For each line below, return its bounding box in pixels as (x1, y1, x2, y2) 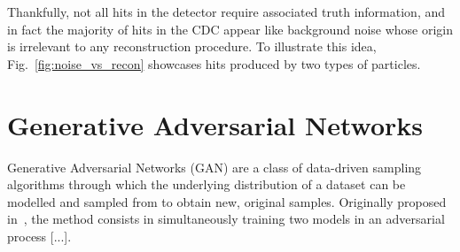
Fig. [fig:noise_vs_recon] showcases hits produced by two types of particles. (7, 54, 421, 73)
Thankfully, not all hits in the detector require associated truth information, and (7, 3, 446, 20)
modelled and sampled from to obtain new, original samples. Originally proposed (7, 192, 447, 210)
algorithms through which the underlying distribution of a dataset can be (7, 175, 406, 194)
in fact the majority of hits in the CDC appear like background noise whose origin (7, 19, 454, 38)
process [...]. (7, 226, 72, 245)
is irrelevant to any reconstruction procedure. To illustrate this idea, (7, 37, 377, 56)
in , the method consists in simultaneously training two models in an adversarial (7, 210, 445, 228)
